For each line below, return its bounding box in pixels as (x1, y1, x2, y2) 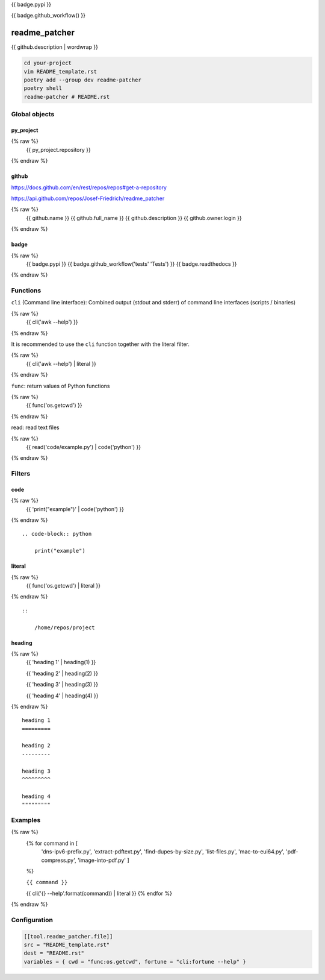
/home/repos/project (34, 624, 95, 631)
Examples (11, 815, 41, 824)
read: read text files (11, 424, 60, 431)
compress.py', (41, 856, 76, 864)
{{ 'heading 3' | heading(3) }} (26, 681, 99, 688)
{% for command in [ (26, 840, 78, 847)
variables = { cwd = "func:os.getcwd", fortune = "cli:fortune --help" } (23, 958, 246, 965)
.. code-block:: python (22, 530, 92, 538)
